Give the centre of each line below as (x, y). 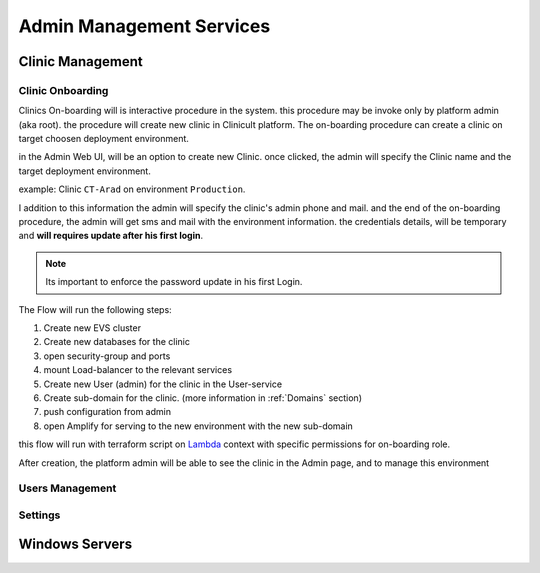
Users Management (67, 488)
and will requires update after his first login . (111, 236)
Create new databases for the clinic (116, 342)
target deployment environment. (85, 171)
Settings (39, 515)
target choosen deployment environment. (104, 139)
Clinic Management (81, 61)
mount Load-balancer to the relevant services (138, 370)
